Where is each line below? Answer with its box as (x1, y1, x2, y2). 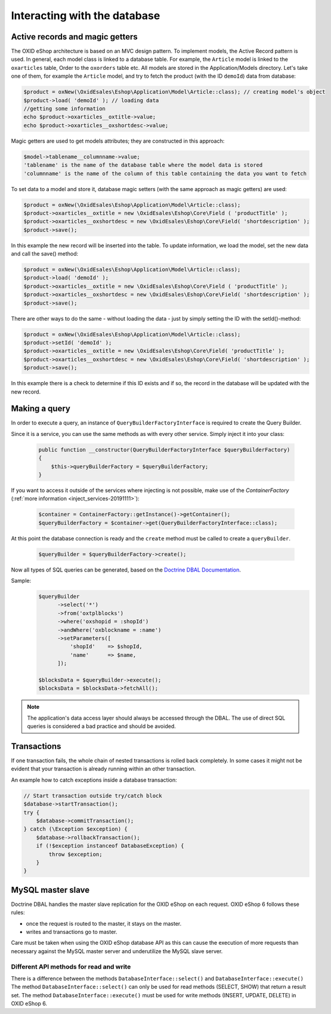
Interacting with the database (11, 9, 160, 22)
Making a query (11, 404, 71, 414)
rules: (11, 909, 25, 916)
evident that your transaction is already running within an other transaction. (11, 765, 196, 773)
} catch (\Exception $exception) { (23, 826, 128, 832)
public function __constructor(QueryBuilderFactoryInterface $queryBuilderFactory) (38, 446, 290, 453)
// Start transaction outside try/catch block (23, 792, 162, 799)
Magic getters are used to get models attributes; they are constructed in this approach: (11, 137, 225, 145)
